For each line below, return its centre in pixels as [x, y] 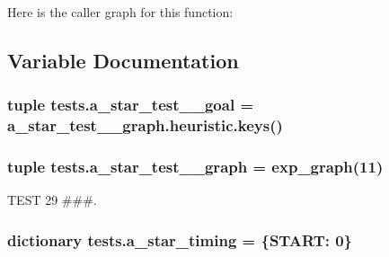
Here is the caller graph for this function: [120, 12]
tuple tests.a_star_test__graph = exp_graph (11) [195, 167]
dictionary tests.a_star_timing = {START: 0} [180, 239]
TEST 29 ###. [52, 200]
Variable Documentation [123, 60]
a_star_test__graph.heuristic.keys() [145, 125]
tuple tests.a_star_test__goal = [131, 105]
